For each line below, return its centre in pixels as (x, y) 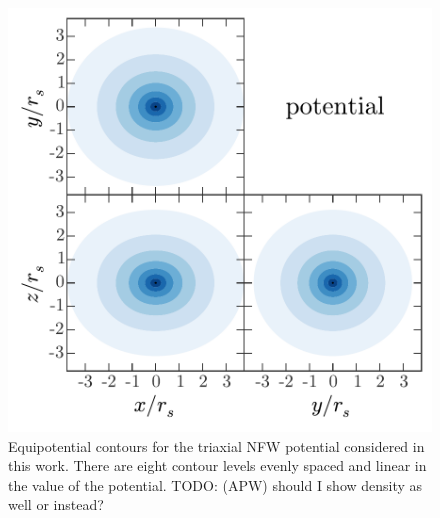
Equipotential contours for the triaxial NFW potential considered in (216, 445)
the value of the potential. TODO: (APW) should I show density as (215, 484)
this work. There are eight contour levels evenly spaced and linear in (217, 465)
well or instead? (56, 504)
